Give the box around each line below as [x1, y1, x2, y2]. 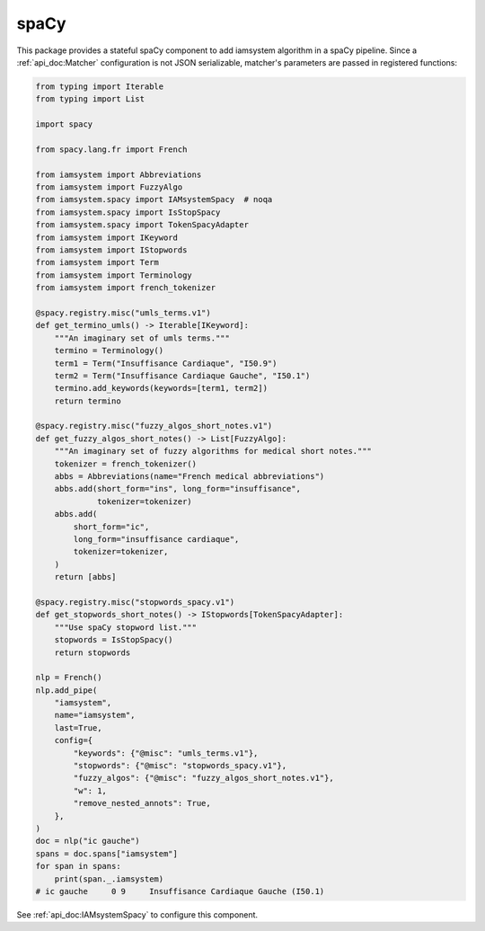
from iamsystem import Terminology [35, 270, 192, 280]
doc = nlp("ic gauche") [35, 836, 141, 847]
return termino [54, 395, 121, 406]
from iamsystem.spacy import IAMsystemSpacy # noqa [35, 194, 273, 205]
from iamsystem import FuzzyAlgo [35, 182, 183, 192]
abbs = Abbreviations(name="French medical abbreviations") [54, 472, 325, 482]
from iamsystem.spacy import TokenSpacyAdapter [35, 220, 249, 230]
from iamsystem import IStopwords [35, 245, 188, 255]
